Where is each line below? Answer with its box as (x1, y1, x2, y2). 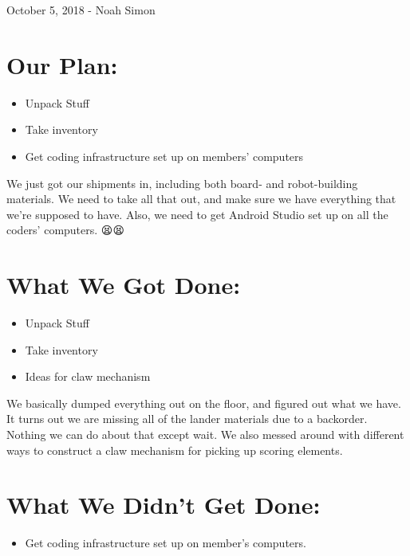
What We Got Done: (6, 268, 241, 301)
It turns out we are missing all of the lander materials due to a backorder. (6, 410, 368, 427)
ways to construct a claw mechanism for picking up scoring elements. (6, 441, 343, 458)
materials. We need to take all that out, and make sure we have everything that (6, 190, 396, 207)
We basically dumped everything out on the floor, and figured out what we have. (6, 394, 401, 411)
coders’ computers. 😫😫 (6, 221, 125, 238)
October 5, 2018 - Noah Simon (6, 2, 156, 18)
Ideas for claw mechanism (25, 368, 151, 385)
